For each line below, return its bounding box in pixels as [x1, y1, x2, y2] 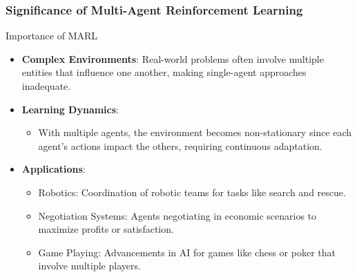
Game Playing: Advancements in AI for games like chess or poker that [38, 245, 336, 259]
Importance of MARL [6, 28, 98, 43]
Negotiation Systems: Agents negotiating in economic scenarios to [38, 208, 317, 222]
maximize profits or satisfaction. [38, 222, 174, 236]
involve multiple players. [38, 258, 141, 273]
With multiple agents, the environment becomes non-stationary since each [38, 125, 352, 140]
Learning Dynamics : [21, 102, 119, 116]
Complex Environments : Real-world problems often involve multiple [21, 51, 324, 66]
